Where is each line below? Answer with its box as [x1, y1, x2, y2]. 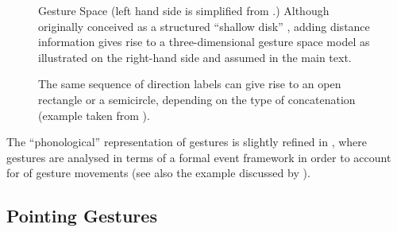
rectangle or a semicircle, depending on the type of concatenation [38, 91, 356, 107]
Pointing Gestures [6, 203, 157, 228]
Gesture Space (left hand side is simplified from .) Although [38, 2, 330, 18]
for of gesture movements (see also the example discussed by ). [6, 164, 310, 181]
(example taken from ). [38, 106, 150, 123]
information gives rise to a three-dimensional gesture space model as [38, 33, 370, 50]
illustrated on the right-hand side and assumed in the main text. [38, 48, 352, 65]
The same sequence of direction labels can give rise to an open [38, 75, 341, 92]
